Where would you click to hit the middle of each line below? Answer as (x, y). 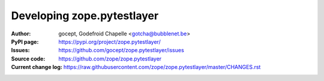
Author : (21, 34)
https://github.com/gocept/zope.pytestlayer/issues (121, 50)
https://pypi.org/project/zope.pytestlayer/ (110, 41)
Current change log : (37, 67)
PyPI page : (25, 41)
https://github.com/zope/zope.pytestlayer (110, 58)
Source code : (28, 58)
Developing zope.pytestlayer (85, 16)
